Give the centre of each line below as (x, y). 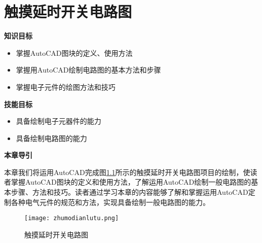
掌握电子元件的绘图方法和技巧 (66, 86)
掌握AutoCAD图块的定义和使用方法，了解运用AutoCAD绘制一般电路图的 (131, 182)
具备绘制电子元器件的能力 (59, 121)
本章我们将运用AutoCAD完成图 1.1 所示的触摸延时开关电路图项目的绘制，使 (127, 172)
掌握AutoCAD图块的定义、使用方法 (74, 53)
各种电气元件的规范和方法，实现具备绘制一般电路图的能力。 (110, 202)
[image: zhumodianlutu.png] (72, 218)
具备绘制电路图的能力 (51, 138)
